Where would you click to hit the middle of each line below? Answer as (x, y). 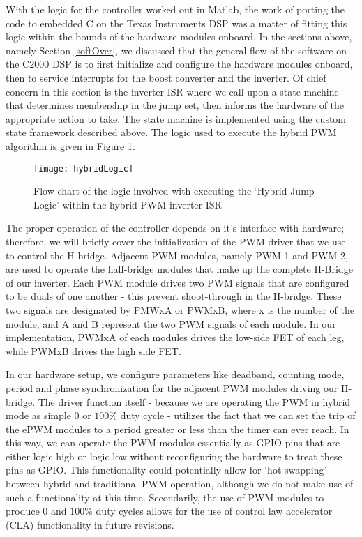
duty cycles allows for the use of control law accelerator (214, 511)
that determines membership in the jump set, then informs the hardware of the (175, 105)
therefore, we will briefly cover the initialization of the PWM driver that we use (176, 241)
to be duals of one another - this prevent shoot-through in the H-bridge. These (174, 296)
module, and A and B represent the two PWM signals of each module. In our (171, 323)
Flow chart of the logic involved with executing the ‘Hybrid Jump (174, 191)
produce (23, 511)
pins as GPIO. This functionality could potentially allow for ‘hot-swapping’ (166, 470)
